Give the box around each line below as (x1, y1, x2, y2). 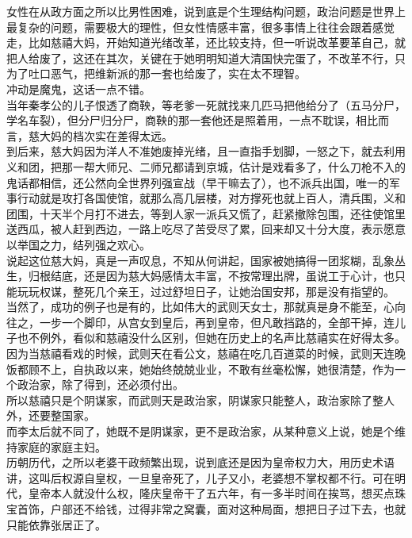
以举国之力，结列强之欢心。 (6, 236, 151, 252)
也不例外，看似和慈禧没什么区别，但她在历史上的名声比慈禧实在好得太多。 (17, 329, 406, 346)
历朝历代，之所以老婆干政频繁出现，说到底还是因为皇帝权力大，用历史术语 (6, 454, 395, 471)
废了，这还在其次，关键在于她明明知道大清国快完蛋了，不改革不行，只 (39, 49, 406, 66)
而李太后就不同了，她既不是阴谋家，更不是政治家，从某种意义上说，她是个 (6, 423, 395, 440)
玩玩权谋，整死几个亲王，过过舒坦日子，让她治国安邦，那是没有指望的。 (17, 282, 395, 299)
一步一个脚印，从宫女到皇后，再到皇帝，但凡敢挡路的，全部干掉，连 (39, 313, 395, 330)
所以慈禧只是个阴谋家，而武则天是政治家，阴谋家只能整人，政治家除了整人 (6, 391, 395, 408)
